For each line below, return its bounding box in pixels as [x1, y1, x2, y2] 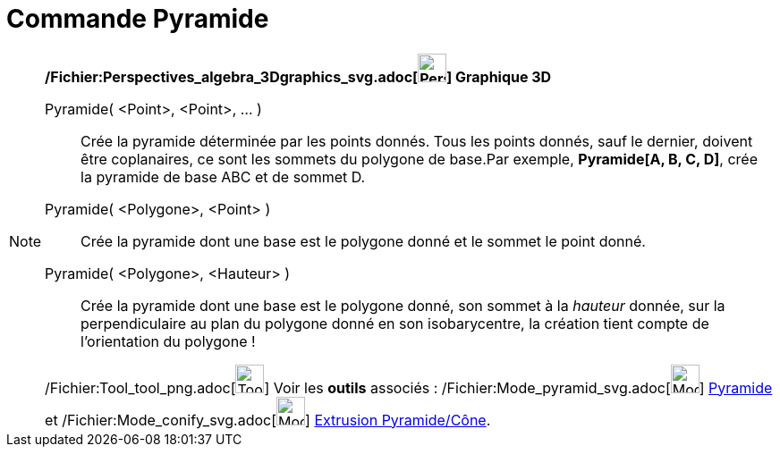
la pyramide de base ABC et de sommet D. [81, 167, 366, 186]
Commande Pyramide [6, 4, 269, 34]
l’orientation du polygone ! [81, 332, 256, 350]
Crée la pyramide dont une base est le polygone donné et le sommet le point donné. [81, 231, 646, 250]
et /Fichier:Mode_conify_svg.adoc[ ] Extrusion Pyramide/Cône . [45, 410, 491, 429]
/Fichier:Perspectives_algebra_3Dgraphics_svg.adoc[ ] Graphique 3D [45, 67, 552, 86]
